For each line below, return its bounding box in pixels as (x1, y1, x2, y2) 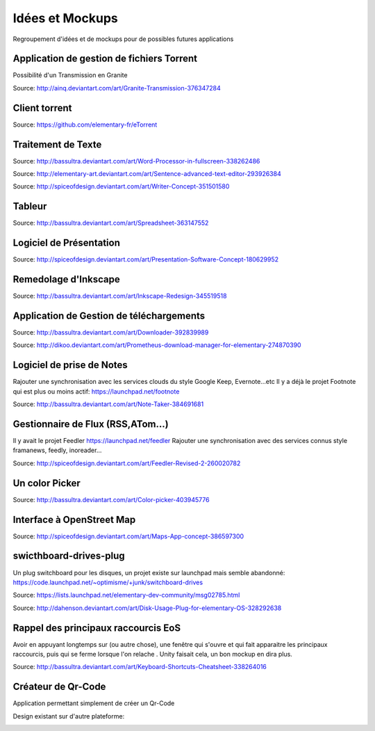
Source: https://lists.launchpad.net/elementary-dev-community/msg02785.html (12, 591, 240, 600)
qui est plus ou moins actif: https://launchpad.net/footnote (12, 387, 180, 396)
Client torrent (12, 102, 72, 114)
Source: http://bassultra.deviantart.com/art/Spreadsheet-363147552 (12, 219, 209, 227)
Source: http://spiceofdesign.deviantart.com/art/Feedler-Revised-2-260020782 (12, 459, 241, 467)
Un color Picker (12, 477, 81, 489)
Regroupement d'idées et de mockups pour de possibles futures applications (12, 35, 234, 43)
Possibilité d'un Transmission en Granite (12, 71, 128, 79)
